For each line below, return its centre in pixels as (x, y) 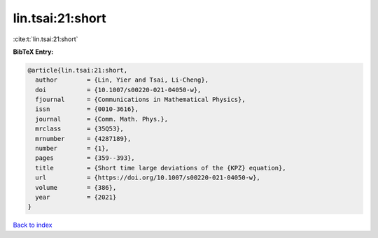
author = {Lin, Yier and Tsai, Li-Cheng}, (122, 80)
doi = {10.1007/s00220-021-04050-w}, (118, 90)
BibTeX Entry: (33, 52)
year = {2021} (76, 197)
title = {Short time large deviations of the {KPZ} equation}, (161, 168)
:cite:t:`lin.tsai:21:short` (45, 39)
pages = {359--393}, (85, 158)
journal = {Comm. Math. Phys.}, (101, 119)
